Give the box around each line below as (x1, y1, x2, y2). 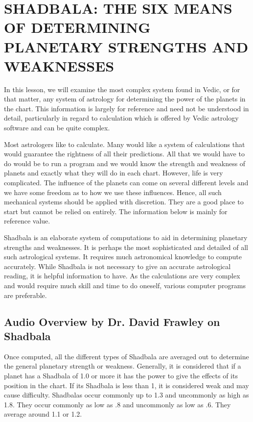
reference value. (4, 216, 50, 226)
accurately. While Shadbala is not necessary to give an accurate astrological (4, 261, 231, 271)
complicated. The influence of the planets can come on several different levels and (4, 177, 249, 188)
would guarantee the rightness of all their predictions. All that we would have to (4, 149, 245, 159)
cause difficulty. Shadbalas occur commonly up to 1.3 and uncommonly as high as (4, 390, 249, 400)
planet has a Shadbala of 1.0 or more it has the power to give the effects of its (4, 370, 238, 380)
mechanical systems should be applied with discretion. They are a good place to (4, 197, 244, 207)
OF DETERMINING (4, 17, 151, 37)
